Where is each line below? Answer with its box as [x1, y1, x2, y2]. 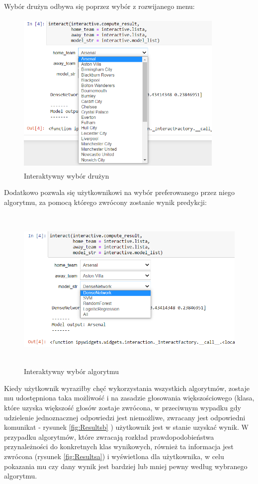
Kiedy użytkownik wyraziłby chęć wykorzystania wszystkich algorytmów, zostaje [4, 383, 250, 393]
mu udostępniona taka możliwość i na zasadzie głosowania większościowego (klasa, [4, 392, 255, 403]
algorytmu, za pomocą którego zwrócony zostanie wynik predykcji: [4, 196, 207, 207]
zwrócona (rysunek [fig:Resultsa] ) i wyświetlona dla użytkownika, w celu [4, 451, 224, 462]
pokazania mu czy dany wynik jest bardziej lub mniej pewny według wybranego [4, 461, 248, 471]
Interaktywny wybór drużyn [24, 170, 109, 181]
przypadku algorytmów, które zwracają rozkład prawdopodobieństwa [4, 431, 214, 442]
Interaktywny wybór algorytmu [24, 366, 119, 377]
